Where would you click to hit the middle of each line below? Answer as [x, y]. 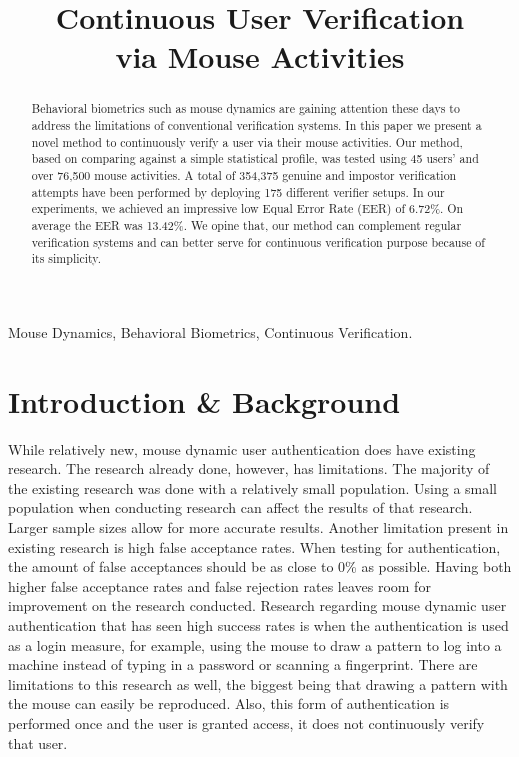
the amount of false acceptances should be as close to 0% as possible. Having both [260, 566]
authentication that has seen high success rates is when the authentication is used [258, 624]
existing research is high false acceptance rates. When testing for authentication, [254, 546]
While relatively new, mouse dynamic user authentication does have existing [242, 448]
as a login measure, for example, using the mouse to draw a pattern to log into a [255, 644]
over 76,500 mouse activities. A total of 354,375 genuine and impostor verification [244, 174]
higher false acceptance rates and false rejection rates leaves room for [219, 585]
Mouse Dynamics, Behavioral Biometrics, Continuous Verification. [210, 331]
